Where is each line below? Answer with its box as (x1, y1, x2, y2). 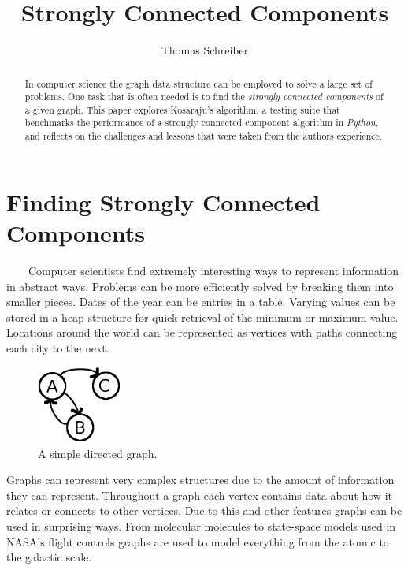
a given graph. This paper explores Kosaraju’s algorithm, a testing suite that (24, 102, 340, 116)
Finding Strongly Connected (6, 185, 321, 218)
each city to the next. (6, 339, 109, 356)
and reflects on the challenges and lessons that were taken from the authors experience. (24, 129, 383, 143)
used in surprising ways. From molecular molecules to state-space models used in (6, 518, 396, 535)
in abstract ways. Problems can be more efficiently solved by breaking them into (6, 278, 394, 294)
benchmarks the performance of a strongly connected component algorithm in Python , (24, 116, 378, 129)
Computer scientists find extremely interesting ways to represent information (28, 262, 399, 278)
